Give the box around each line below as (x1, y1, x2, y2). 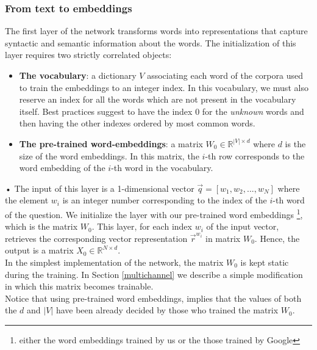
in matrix (205, 232, 241, 244)
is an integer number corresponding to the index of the (62, 194, 267, 206)
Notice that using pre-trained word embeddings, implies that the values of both (5, 291, 302, 304)
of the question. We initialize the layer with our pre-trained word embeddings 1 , (5, 206, 303, 221)
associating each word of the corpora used (147, 69, 303, 81)
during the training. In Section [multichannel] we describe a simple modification (5, 268, 303, 280)
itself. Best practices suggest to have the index (19, 104, 193, 117)
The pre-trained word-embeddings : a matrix (19, 137, 203, 150)
